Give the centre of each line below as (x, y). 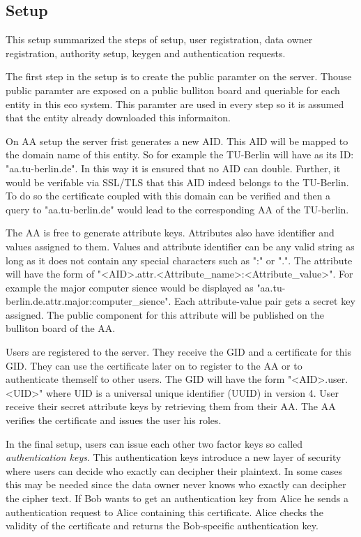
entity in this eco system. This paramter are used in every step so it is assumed (175, 104)
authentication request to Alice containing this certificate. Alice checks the (165, 512)
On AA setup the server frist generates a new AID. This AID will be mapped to (177, 141)
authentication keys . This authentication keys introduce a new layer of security (174, 457)
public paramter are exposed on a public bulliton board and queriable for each (173, 90)
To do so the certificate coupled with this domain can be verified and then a (168, 196)
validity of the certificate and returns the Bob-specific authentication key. (162, 525)
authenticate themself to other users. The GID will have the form (145, 379)
